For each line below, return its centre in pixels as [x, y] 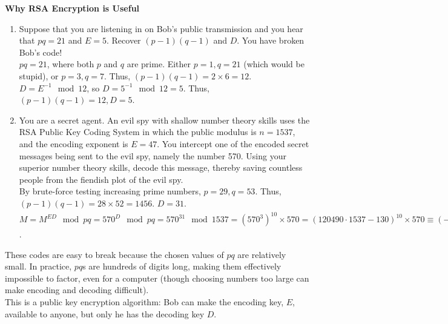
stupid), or [39, 75]
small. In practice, [38, 266]
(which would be [274, 64]
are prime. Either [159, 64]
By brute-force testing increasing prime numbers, [110, 191]
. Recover [124, 40]
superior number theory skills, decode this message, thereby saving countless [161, 167]
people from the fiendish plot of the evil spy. [101, 179]
